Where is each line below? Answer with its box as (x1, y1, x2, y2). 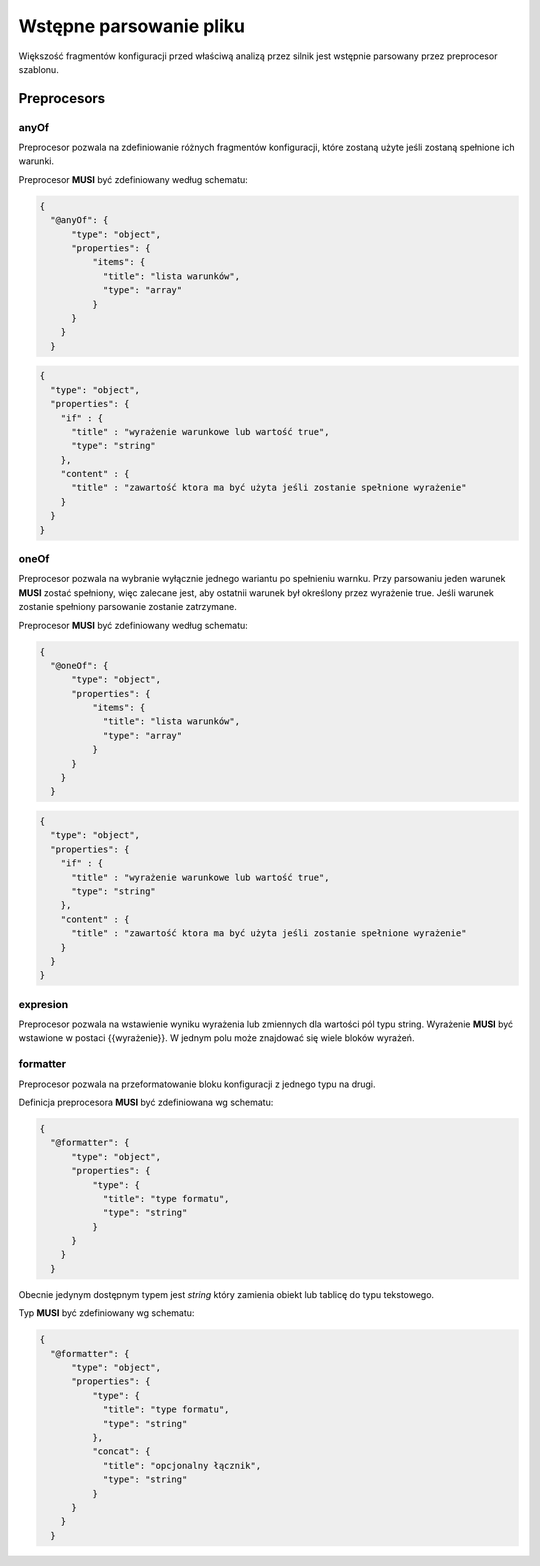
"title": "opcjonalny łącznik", (102, 1460, 262, 1471)
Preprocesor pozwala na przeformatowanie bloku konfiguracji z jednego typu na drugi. (18, 1078, 376, 1090)
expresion (18, 997, 69, 1011)
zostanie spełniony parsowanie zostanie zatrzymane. (18, 601, 237, 613)
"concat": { (91, 1446, 151, 1457)
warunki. (18, 155, 55, 167)
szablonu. (18, 63, 59, 75)
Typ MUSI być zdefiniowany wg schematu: (18, 1307, 195, 1319)
